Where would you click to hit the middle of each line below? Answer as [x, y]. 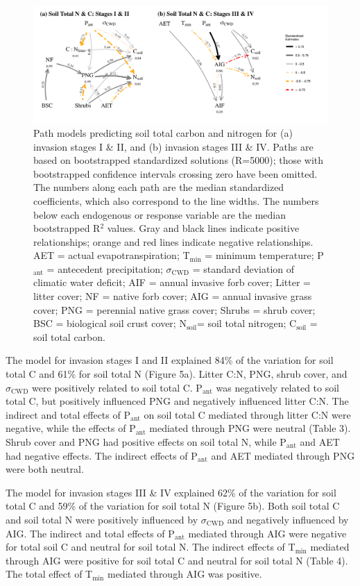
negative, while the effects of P [71, 428]
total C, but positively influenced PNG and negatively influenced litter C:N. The [177, 401]
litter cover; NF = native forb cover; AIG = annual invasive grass [173, 296]
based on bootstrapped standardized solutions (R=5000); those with [179, 160]
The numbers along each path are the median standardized [159, 187]
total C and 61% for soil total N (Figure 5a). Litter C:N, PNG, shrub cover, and [177, 374]
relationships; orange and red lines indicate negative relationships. [173, 241]
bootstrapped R [67, 228]
